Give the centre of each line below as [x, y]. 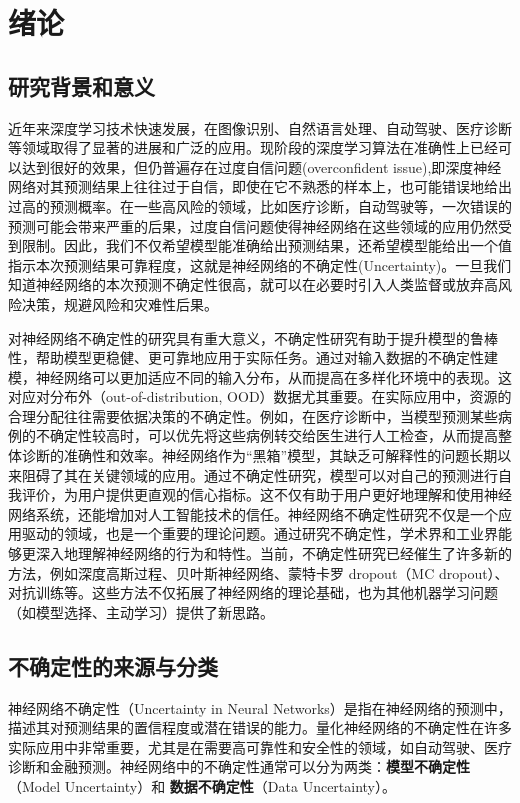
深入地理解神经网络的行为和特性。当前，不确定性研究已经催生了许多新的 [273, 553]
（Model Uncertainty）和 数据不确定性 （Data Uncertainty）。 [202, 786]
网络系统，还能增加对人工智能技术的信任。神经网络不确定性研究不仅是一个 [253, 513]
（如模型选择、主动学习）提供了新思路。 [141, 611]
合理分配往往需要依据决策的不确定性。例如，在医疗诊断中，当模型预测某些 [253, 415]
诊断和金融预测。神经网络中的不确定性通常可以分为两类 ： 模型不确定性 [239, 766]
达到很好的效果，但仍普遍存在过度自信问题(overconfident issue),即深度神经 [261, 166]
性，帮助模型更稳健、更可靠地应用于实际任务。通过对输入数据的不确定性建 [253, 357]
